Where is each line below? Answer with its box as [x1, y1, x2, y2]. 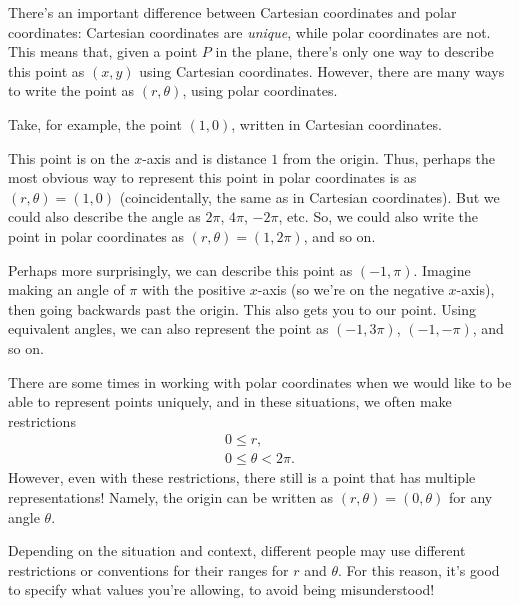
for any [448, 486, 493, 507]
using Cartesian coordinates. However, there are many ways [139, 60, 505, 81]
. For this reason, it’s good [338, 559, 500, 580]
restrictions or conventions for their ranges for [8, 559, 289, 580]
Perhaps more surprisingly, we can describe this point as [8, 259, 353, 280]
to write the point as [8, 80, 135, 101]
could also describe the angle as [8, 206, 201, 227]
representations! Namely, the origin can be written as [8, 486, 334, 507]
